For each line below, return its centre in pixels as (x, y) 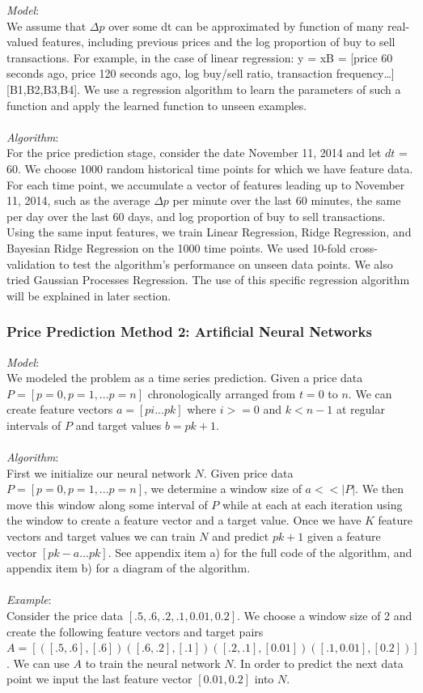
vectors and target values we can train (101, 536)
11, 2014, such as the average (78, 200)
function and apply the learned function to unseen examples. (157, 105)
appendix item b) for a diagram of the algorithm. (129, 568)
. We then (379, 489)
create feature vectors (60, 409)
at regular (360, 409)
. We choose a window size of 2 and (324, 615)
